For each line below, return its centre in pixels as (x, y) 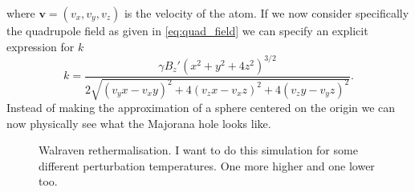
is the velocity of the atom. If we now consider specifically (266, 13)
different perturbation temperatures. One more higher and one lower (207, 165)
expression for (41, 46)
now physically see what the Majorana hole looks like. (139, 123)
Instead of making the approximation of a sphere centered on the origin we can (201, 108)
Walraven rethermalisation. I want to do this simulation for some (198, 150)
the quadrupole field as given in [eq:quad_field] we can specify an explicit (187, 30)
